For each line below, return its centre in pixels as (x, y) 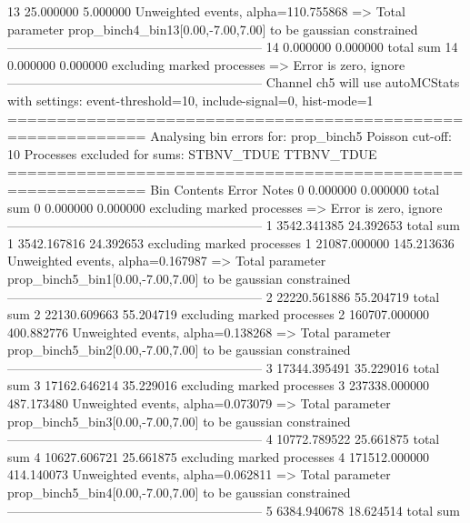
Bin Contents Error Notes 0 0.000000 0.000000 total (295, 189)
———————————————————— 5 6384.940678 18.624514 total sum (234, 510)
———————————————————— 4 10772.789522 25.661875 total (224, 439)
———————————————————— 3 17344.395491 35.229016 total (224, 367)
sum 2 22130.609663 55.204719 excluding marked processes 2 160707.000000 (218, 314)
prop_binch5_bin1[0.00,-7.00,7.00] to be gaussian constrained (179, 278)
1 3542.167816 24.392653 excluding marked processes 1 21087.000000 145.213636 (231, 242)
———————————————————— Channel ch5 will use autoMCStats (234, 82)
